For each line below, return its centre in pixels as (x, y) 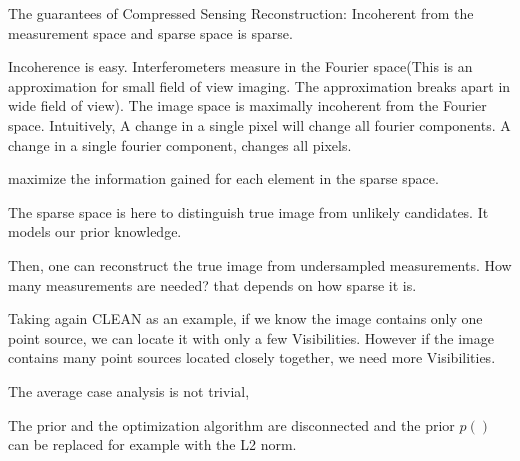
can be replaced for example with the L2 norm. (152, 444)
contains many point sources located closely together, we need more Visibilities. (252, 357)
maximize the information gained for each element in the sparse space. (223, 178)
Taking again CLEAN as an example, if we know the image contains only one (245, 318)
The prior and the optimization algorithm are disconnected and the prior (231, 424)
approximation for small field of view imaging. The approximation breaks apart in (259, 85)
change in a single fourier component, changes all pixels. (180, 144)
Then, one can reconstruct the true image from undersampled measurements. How (260, 264)
